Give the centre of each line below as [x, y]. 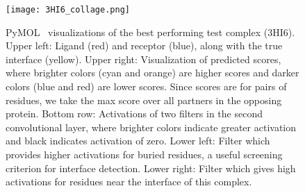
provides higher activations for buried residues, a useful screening [144, 154]
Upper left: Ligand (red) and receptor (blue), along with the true [144, 45]
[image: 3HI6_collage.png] [68, 10]
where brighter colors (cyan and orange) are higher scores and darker [152, 73]
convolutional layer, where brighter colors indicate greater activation [151, 127]
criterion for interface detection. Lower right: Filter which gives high [151, 168]
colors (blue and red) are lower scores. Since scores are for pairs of [146, 86]
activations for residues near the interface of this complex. [129, 182]
